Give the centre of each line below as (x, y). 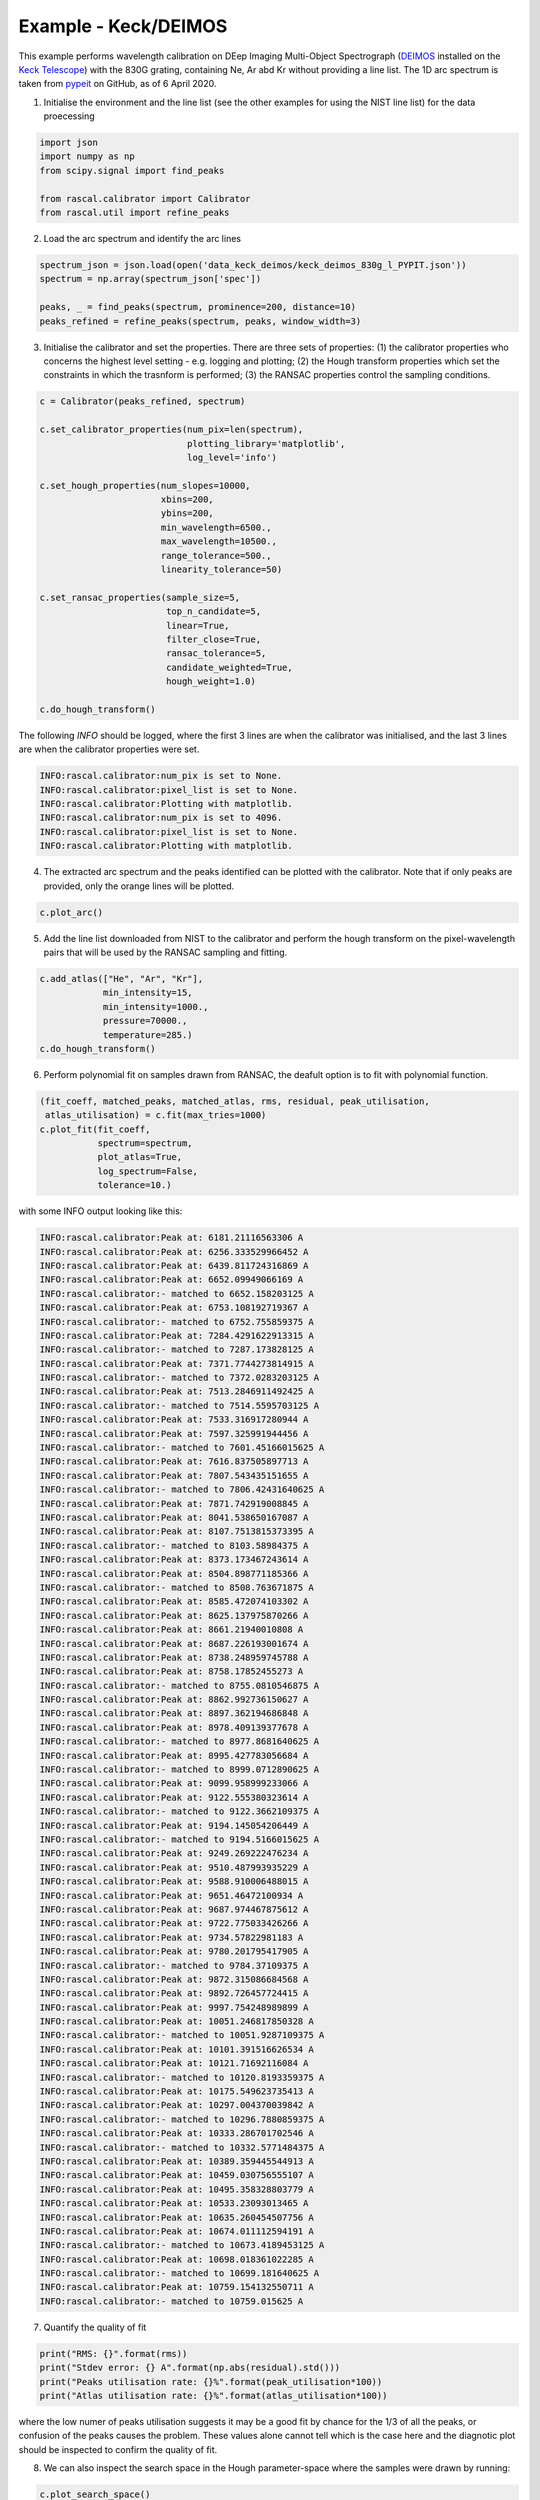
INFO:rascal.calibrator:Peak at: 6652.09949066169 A (171, 1279)
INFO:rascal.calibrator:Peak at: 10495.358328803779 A (176, 2189)
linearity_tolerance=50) (221, 569)
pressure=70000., (145, 1021)
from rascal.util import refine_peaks (134, 213)
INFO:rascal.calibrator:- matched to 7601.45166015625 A (182, 1448)
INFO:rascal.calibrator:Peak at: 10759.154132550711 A (176, 2287)
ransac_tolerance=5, (216, 653)
